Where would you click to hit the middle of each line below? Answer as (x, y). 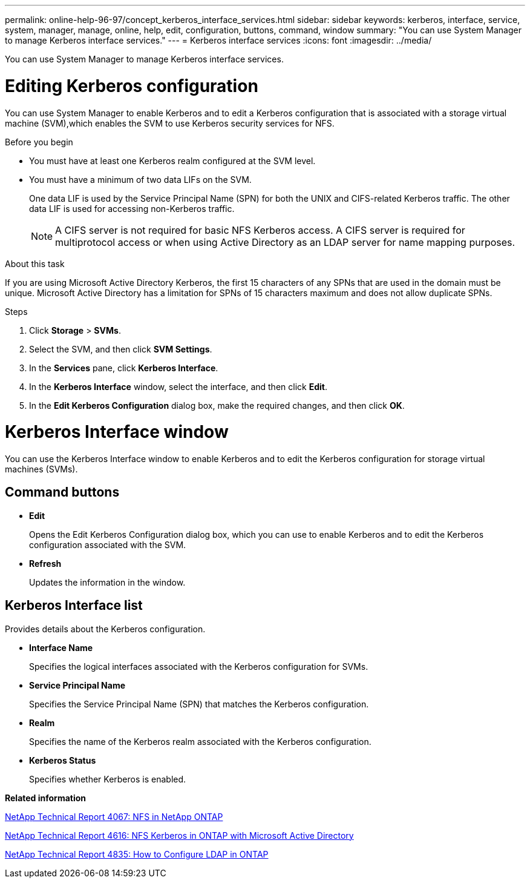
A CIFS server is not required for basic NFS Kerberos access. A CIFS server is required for (260, 230)
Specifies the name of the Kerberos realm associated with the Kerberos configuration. (200, 741)
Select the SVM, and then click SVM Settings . (121, 349)
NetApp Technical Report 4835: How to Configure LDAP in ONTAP (137, 854)
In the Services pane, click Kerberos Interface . (124, 368)
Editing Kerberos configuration (132, 86)
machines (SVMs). (41, 469)
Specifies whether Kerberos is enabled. (108, 779)
